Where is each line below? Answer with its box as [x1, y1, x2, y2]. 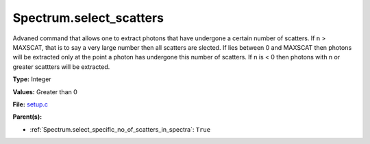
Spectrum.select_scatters [12, 10, 164, 25]
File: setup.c [12, 100, 48, 109]
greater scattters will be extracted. [12, 62, 110, 71]
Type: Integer [12, 75, 51, 83]
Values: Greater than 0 [12, 87, 78, 96]
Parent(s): [12, 113, 42, 121]
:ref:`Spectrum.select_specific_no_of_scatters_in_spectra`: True [29, 125, 211, 133]
